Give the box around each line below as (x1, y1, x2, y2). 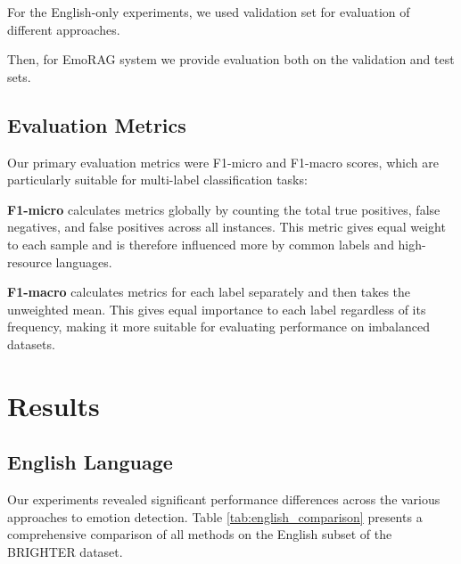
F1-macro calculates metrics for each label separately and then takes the (7, 282, 411, 301)
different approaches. (7, 20, 120, 38)
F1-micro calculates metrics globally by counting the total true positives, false (7, 200, 440, 218)
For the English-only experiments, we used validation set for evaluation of (7, 3, 410, 20)
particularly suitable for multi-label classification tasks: (7, 170, 308, 189)
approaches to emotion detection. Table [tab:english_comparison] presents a (7, 507, 423, 526)
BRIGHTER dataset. (7, 542, 123, 560)
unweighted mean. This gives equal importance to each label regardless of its (7, 299, 426, 318)
